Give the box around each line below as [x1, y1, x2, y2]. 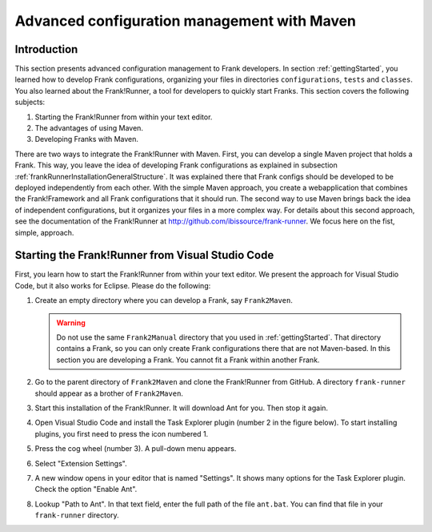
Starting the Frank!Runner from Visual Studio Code [14, 248, 274, 262]
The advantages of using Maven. [34, 123, 144, 133]
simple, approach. [14, 228, 74, 237]
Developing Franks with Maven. [34, 135, 139, 144]
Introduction [14, 42, 78, 56]
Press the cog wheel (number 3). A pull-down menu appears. [34, 444, 237, 453]
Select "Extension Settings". [34, 458, 127, 468]
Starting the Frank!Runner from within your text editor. [34, 112, 213, 122]
